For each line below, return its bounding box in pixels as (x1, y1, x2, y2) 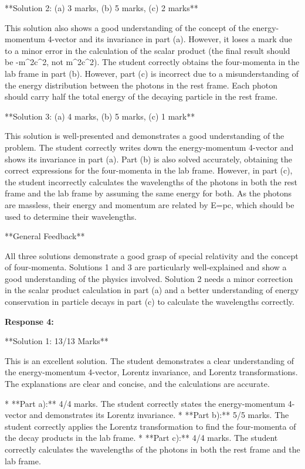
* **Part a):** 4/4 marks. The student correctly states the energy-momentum (5, 397, 286, 409)
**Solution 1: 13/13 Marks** (5, 335, 109, 347)
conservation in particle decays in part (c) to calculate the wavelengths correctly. (5, 295, 294, 308)
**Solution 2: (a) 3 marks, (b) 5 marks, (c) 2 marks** (5, 2, 198, 13)
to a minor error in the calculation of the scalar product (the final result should (5, 44, 290, 56)
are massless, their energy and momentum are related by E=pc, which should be (5, 198, 294, 210)
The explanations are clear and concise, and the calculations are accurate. (5, 378, 270, 390)
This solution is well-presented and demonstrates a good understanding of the (5, 130, 284, 142)
